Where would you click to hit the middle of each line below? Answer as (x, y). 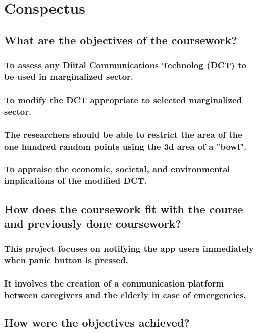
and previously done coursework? (93, 223)
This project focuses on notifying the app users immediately (129, 248)
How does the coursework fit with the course (124, 208)
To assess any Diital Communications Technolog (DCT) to (125, 65)
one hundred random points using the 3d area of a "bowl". (125, 146)
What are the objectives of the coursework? (121, 40)
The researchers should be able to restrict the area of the (123, 134)
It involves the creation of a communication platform (114, 283)
